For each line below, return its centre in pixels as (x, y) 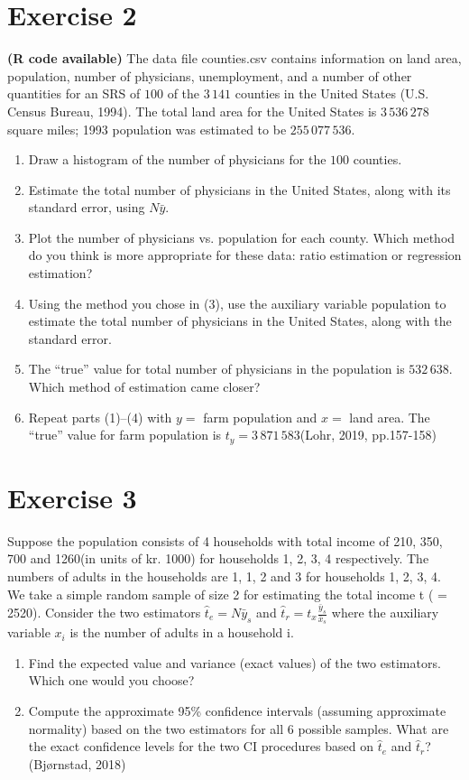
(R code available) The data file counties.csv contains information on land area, (234, 58)
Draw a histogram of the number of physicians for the (177, 159)
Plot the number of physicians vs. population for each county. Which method (242, 237)
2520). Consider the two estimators (104, 612)
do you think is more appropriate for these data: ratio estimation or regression (245, 255)
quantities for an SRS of (74, 93)
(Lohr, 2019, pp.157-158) (368, 435)
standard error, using (87, 207)
